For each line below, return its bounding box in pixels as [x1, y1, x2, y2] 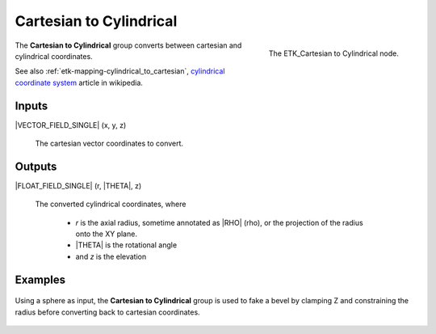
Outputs [15, 159, 57, 173]
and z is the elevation [75, 252, 147, 261]
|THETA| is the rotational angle [75, 240, 178, 250]
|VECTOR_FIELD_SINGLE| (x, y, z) [15, 120, 127, 129]
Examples [15, 273, 66, 286]
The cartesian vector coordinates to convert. [35, 138, 184, 149]
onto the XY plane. [75, 229, 137, 239]
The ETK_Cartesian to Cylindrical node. [268, 49, 399, 58]
